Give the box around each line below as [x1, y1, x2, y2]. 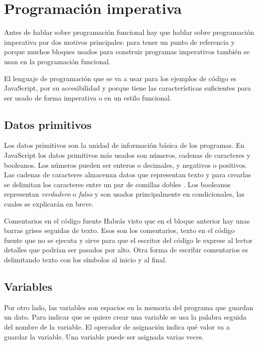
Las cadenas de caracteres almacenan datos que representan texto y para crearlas [4, 169, 252, 180]
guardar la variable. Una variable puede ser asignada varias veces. [4, 331, 204, 342]
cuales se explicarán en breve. [4, 199, 94, 209]
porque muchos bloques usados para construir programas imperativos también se [4, 46, 250, 57]
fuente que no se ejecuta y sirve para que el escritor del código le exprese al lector [4, 234, 253, 245]
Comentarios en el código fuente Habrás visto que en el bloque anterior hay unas [4, 215, 250, 226]
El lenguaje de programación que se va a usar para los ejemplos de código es [4, 73, 237, 83]
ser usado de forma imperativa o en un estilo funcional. [4, 92, 172, 103]
